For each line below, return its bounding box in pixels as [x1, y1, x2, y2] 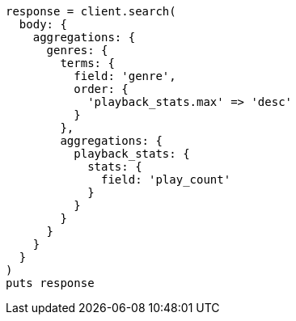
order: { [74, 82, 129, 95]
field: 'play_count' [101, 173, 231, 186]
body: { [19, 18, 67, 31]
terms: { [60, 57, 115, 70]
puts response [6, 277, 95, 289]
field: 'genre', [74, 70, 176, 82]
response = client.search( [6, 5, 176, 18]
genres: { [46, 44, 108, 57]
